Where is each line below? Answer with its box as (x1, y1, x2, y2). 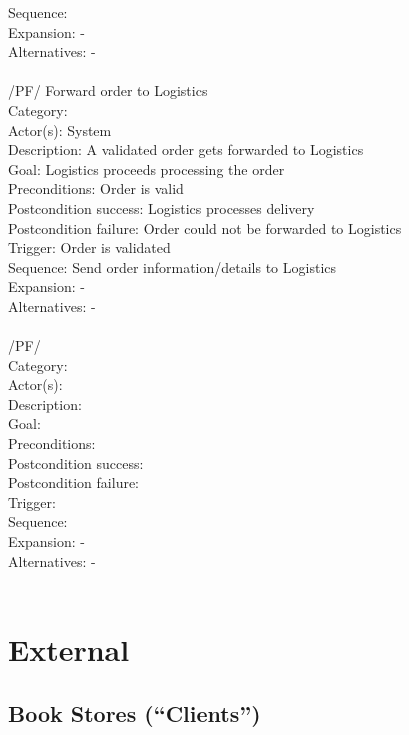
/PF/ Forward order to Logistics (8, 80, 208, 101)
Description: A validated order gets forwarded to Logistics (8, 139, 364, 160)
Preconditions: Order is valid (8, 178, 184, 199)
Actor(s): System (8, 119, 112, 140)
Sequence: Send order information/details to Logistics (8, 256, 337, 277)
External (8, 629, 130, 669)
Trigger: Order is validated (8, 237, 171, 258)
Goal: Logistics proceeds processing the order (8, 158, 285, 179)
